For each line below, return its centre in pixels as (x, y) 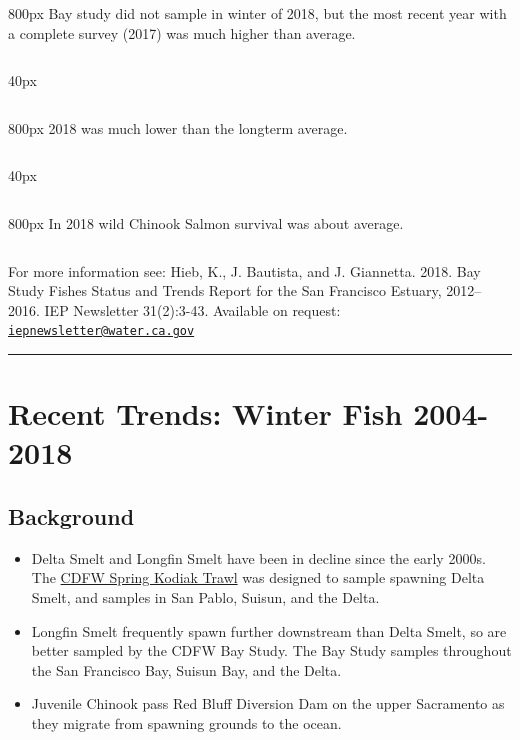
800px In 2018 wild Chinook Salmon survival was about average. (206, 222)
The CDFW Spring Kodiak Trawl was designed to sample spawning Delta (258, 577)
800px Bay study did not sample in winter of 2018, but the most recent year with (257, 13)
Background (71, 515)
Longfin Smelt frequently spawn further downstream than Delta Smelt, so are (269, 630)
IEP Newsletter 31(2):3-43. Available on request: (192, 309)
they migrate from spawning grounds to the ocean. (186, 722)
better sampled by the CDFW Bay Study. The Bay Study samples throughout (271, 650)
